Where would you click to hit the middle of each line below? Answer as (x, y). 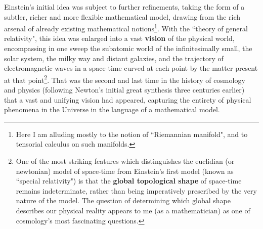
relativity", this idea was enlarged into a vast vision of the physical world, (119, 38)
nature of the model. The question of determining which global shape (123, 200)
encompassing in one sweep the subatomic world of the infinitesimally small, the (128, 48)
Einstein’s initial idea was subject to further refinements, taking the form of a (124, 7)
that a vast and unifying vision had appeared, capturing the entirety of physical (128, 99)
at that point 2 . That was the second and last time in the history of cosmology (125, 79)
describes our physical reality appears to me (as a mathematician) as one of (133, 210)
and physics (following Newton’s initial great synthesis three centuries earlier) (124, 90)
